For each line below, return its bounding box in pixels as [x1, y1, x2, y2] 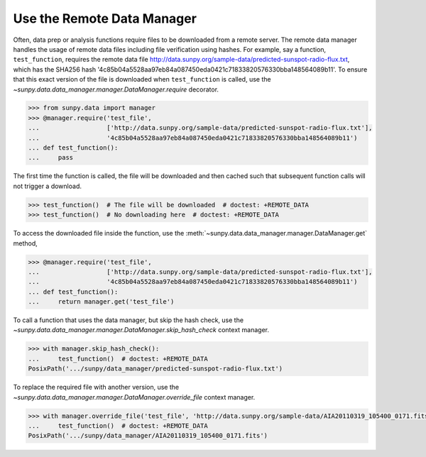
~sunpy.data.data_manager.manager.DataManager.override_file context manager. [13, 392, 256, 401]
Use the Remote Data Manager [13, 11, 197, 26]
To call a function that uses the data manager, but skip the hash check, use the [13, 316, 244, 324]
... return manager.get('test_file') [28, 298, 175, 306]
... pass [28, 153, 74, 162]
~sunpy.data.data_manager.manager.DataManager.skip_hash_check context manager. [13, 326, 270, 334]
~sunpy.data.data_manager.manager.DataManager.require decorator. [13, 85, 219, 94]
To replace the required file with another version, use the [13, 383, 180, 392]
